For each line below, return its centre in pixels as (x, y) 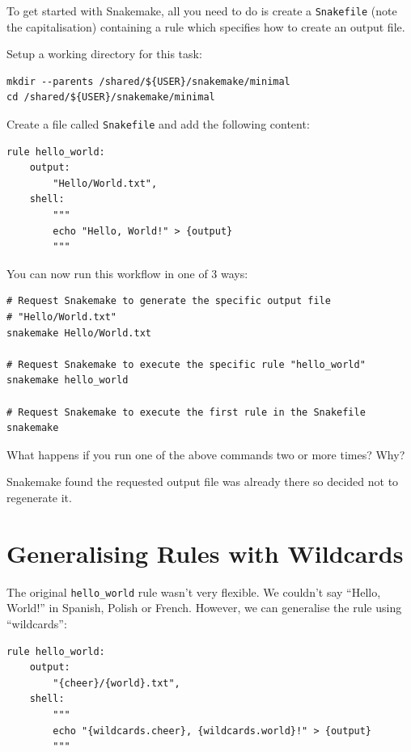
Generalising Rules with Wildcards (205, 553)
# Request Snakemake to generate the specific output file (169, 301)
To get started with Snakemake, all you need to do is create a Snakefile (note (202, 11)
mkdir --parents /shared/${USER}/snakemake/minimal (148, 81)
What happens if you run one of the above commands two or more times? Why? (206, 454)
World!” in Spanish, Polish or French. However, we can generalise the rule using (204, 608)
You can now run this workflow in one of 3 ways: (127, 273)
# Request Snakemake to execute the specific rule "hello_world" (186, 364)
